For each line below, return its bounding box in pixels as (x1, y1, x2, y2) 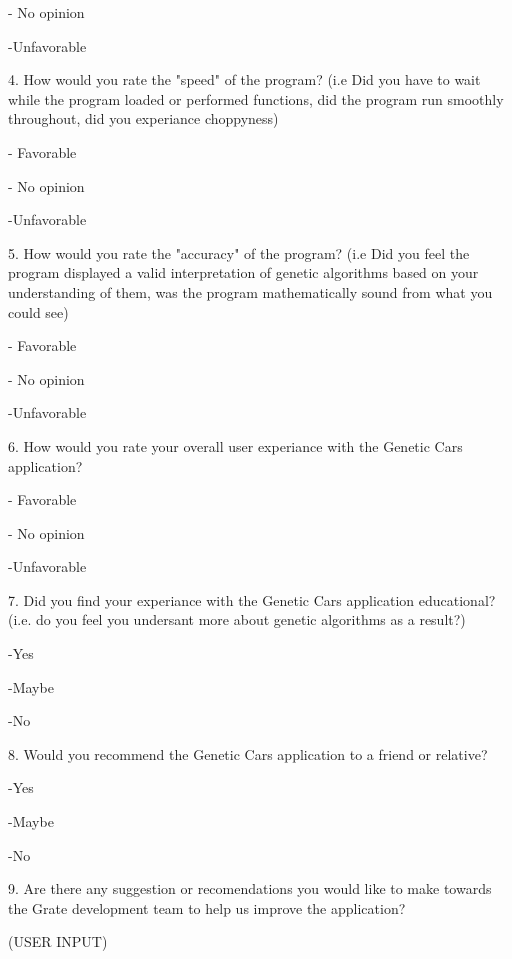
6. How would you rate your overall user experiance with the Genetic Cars (8, 435, 463, 456)
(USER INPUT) (8, 931, 108, 952)
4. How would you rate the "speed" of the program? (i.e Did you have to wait (8, 69, 481, 90)
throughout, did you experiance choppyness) (8, 108, 279, 129)
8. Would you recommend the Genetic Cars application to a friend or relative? (8, 743, 488, 764)
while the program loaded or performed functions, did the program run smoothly (8, 88, 504, 109)
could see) (8, 301, 69, 322)
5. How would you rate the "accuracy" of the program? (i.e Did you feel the (8, 242, 470, 263)
